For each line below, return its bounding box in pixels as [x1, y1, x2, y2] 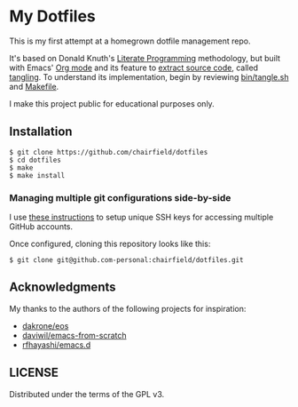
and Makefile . [9, 81, 59, 92]
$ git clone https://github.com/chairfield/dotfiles [9, 148, 208, 156]
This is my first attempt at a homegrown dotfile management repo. [9, 36, 251, 46]
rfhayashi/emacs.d [21, 339, 91, 350]
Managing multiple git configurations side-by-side [9, 191, 231, 203]
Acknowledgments [9, 280, 117, 295]
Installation [9, 124, 73, 140]
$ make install [9, 171, 66, 180]
